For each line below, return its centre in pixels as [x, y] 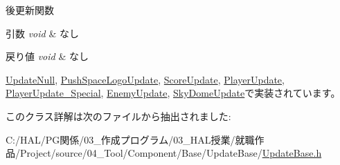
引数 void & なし [42, 33]
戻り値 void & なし [47, 56]
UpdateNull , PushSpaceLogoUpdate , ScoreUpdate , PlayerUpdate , [145, 79]
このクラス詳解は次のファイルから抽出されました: [118, 116]
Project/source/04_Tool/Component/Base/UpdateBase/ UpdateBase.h [171, 153]
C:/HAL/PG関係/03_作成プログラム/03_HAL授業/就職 [130, 139]
